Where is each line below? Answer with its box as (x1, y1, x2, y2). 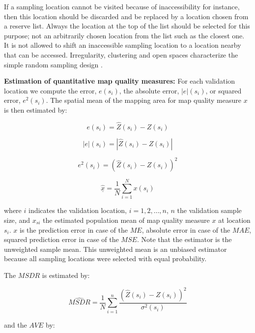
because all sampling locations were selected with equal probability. (4, 253, 207, 264)
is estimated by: (42, 270, 90, 280)
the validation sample (177, 205, 242, 215)
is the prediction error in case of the (19, 224, 128, 235)
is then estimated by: (4, 104, 67, 115)
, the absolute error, (119, 85, 179, 95)
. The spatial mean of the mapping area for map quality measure (46, 95, 241, 105)
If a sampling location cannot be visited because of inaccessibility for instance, (4, 1, 240, 11)
